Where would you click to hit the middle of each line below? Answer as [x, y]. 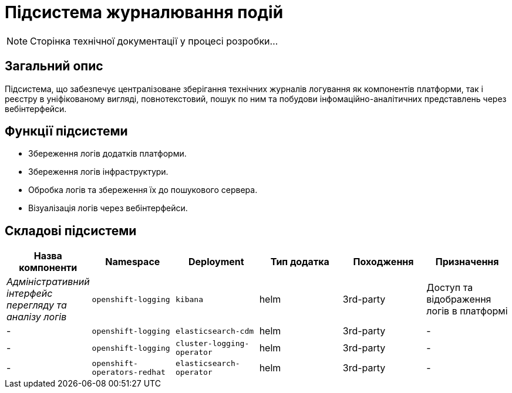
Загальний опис [54, 66]
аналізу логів [37, 317]
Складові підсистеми [71, 231]
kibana [189, 299]
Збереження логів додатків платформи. [107, 154]
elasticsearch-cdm [215, 331]
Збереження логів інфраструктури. [98, 172]
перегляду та [37, 305]
